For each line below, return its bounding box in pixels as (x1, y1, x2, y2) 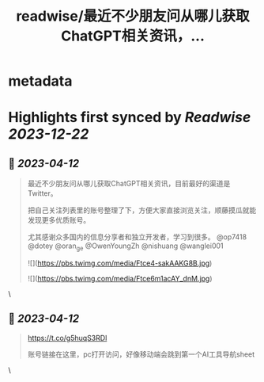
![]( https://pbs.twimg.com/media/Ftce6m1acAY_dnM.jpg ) (27, 273, 213, 283)
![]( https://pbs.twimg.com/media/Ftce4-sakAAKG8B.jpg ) (27, 258, 213, 268)
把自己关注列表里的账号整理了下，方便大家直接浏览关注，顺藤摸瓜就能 (27, 205, 257, 215)
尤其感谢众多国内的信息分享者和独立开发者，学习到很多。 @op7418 (27, 232, 247, 242)
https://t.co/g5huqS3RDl (27, 333, 107, 342)
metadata (8, 72, 73, 90)
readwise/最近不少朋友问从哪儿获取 (15, 7, 251, 25)
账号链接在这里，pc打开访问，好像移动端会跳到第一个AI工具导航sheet (27, 350, 255, 359)
